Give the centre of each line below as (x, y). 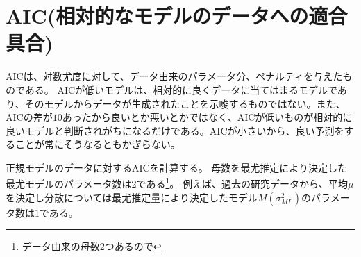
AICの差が (29, 117)
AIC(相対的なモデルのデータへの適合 (177, 16)
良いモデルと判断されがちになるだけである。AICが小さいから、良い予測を (175, 130)
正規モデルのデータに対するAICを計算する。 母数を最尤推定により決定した (177, 167)
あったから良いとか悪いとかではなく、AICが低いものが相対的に (207, 117)
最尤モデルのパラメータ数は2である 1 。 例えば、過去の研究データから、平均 (177, 183)
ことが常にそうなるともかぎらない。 (98, 144)
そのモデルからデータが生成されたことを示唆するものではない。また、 (185, 103)
